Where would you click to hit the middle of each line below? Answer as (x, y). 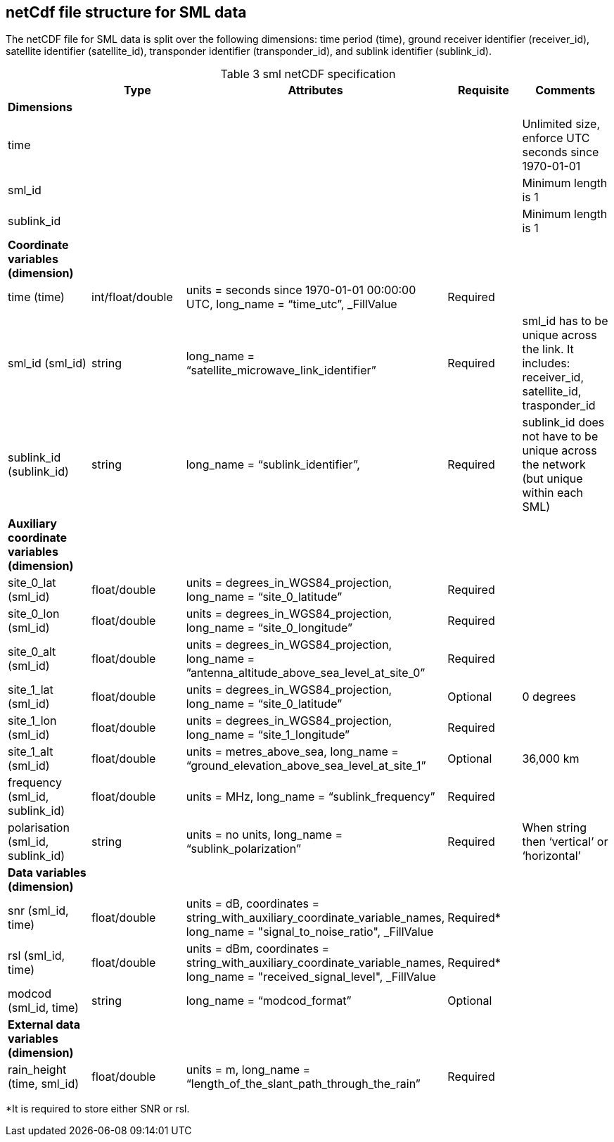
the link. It (548, 349)
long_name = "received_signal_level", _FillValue (311, 977)
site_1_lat (31, 690)
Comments (565, 90)
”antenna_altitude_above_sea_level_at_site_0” (306, 673)
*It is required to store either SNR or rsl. (98, 1109)
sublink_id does (563, 423)
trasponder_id (559, 406)
